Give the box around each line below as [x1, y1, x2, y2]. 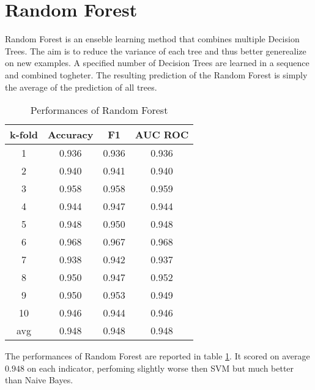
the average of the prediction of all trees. [5, 80, 157, 93]
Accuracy [47, 127, 94, 142]
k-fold [10, 127, 38, 142]
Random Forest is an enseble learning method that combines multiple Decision [5, 32, 300, 45]
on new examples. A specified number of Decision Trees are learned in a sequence [5, 56, 309, 69]
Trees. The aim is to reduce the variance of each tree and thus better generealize [5, 44, 306, 57]
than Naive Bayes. [5, 373, 73, 386]
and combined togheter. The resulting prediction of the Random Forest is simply [5, 68, 308, 81]
